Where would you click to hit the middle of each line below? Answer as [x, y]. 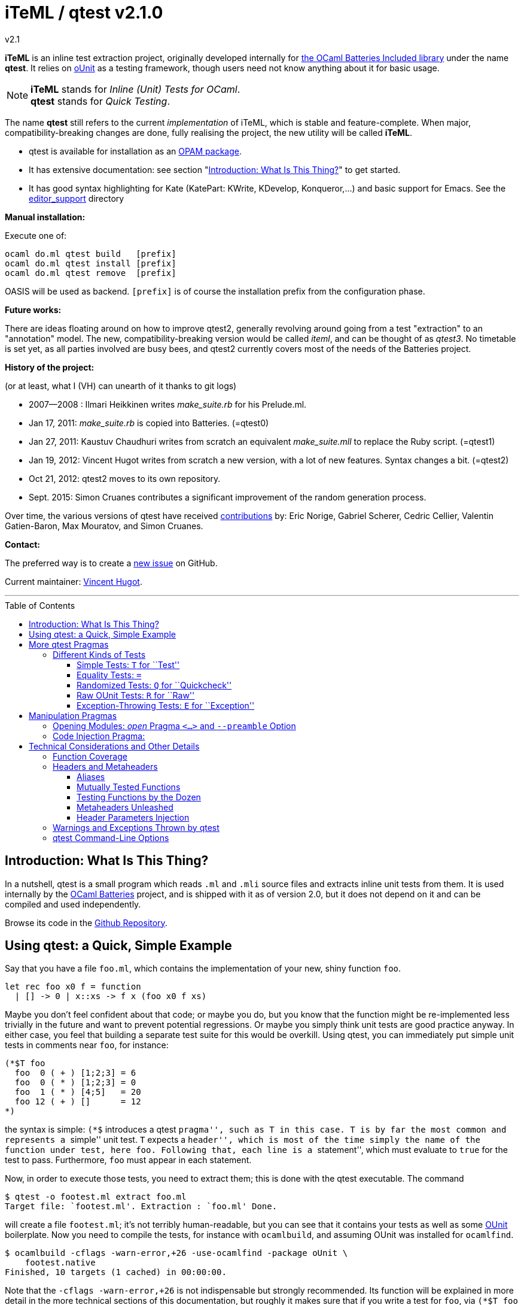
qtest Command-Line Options [111, 837]
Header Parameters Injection [133, 817]
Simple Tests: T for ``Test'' [128, 664]
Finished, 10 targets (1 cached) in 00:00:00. [116, 1272]
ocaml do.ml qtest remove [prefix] [91, 273]
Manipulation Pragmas [73, 715]
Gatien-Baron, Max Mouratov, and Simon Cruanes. [104, 526]
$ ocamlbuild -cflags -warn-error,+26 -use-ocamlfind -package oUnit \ [176, 1253]
